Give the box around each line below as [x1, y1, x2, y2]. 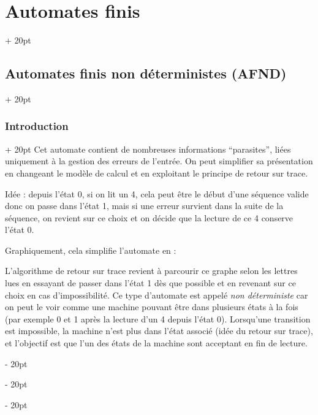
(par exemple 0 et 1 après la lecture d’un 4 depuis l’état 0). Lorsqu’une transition [5, 312, 311, 325]
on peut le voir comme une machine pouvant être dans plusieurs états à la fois [5, 300, 298, 313]
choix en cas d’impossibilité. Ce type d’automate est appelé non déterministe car [5, 288, 308, 301]
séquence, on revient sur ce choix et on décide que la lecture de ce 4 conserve [5, 211, 293, 224]
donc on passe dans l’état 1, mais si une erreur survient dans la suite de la [5, 199, 284, 212]
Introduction [5, 118, 69, 134]
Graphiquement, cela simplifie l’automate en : [5, 243, 176, 256]
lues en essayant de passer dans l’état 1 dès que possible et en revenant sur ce [5, 276, 296, 289]
